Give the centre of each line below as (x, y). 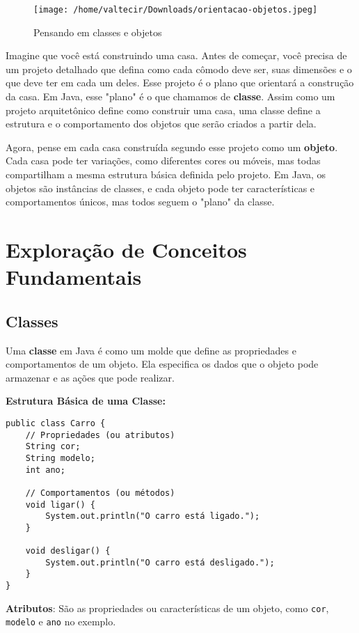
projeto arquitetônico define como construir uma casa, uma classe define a (163, 110)
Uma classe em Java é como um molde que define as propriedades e (151, 350)
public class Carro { (56, 423)
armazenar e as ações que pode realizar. (90, 377)
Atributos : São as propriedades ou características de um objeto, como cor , (167, 608)
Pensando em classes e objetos (98, 32)
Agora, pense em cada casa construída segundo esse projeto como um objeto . (172, 147)
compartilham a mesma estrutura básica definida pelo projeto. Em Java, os (166, 174)
